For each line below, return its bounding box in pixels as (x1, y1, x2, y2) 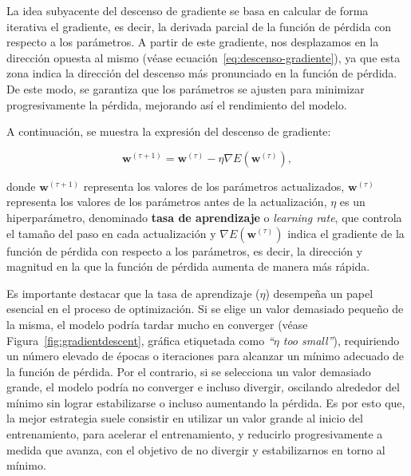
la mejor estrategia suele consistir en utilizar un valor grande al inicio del (6, 410, 363, 426)
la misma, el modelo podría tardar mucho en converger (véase (6, 315, 308, 332)
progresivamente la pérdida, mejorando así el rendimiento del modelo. (6, 96, 347, 113)
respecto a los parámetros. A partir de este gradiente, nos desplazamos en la (6, 34, 379, 50)
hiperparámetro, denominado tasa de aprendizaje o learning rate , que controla (6, 208, 402, 225)
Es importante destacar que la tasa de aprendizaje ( (6, 284, 260, 301)
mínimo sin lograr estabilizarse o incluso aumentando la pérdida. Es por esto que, (6, 394, 405, 411)
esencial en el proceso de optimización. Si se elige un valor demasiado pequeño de (6, 300, 404, 317)
